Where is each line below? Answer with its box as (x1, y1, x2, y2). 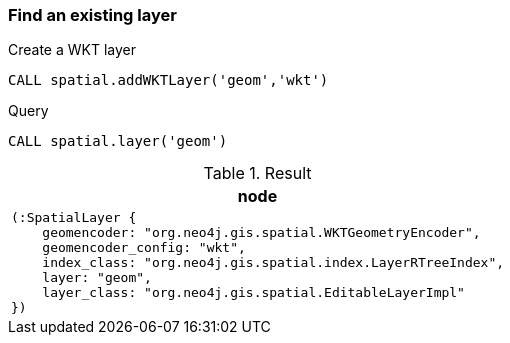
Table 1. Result (203, 163, 312, 184)
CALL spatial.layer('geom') (8, 133, 228, 150)
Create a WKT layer (8, 41, 137, 59)
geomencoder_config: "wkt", (42, 240, 246, 256)
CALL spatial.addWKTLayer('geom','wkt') (8, 72, 329, 89)
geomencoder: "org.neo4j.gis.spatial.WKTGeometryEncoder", (42, 225, 481, 241)
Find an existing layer (8, 5, 177, 25)
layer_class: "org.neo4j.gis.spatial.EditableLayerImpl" (42, 285, 465, 301)
